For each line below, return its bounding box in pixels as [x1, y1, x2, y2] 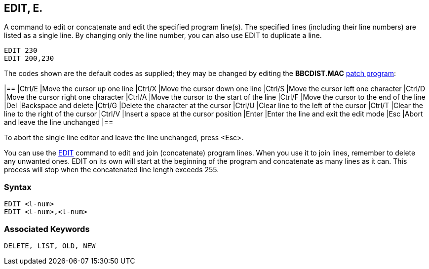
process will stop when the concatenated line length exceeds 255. [4, 165, 219, 174]
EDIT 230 [4, 46, 38, 55]
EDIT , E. [4, 2, 43, 14]
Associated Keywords [4, 224, 90, 234]
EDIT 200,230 [4, 54, 54, 63]
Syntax [4, 182, 32, 192]
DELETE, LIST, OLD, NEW [4, 241, 96, 250]
